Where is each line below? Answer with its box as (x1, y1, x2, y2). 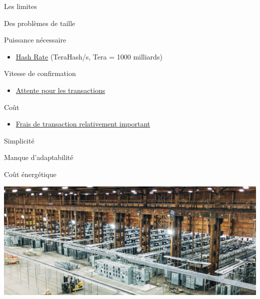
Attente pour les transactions (15, 84, 105, 95)
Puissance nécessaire (4, 34, 66, 45)
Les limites (4, 1, 37, 11)
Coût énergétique (4, 168, 56, 179)
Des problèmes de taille (4, 17, 75, 28)
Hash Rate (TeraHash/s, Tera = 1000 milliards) (15, 51, 162, 61)
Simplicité (4, 135, 34, 145)
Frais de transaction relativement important (15, 118, 150, 129)
